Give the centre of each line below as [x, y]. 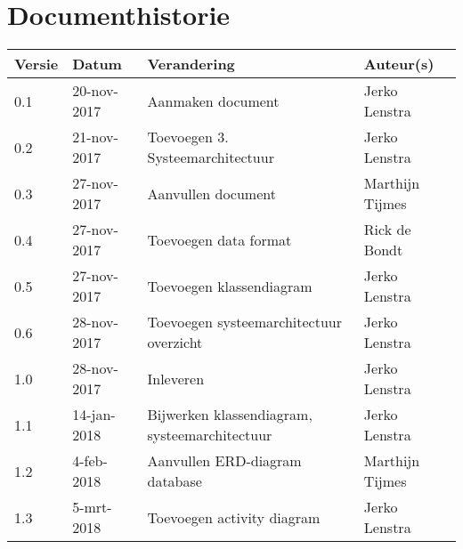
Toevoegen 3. [188, 137]
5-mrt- [92, 507]
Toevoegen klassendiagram [230, 286]
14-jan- [94, 415]
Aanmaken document [213, 101]
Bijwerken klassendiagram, [230, 415]
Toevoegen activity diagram [234, 517]
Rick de [387, 230]
